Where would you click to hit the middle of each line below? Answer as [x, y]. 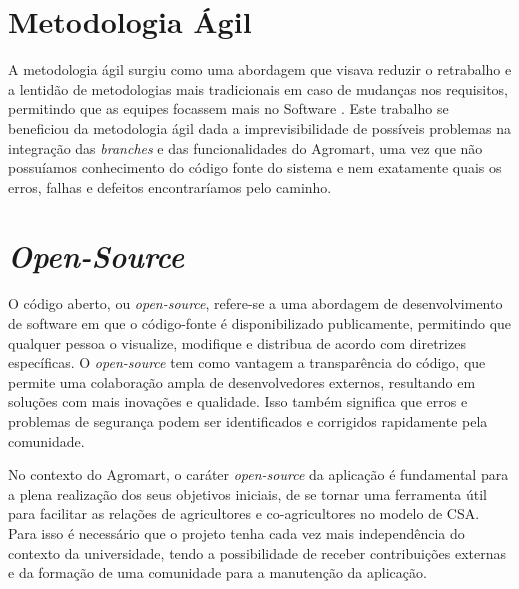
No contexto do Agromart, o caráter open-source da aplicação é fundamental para [258, 474]
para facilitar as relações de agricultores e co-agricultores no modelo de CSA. [244, 513]
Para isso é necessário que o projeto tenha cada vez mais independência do [236, 532]
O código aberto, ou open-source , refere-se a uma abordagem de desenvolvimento [255, 303]
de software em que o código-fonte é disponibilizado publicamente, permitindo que [260, 323]
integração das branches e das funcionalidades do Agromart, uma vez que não [245, 147]
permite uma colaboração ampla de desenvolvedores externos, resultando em [242, 381]
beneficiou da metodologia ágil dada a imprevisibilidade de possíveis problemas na [259, 127]
